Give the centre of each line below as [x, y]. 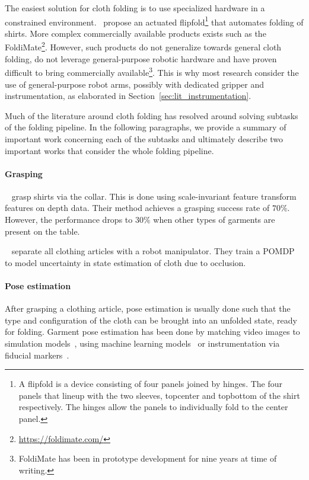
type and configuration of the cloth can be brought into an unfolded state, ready [151, 320]
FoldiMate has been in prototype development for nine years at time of [148, 458]
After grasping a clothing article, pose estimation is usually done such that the [148, 308]
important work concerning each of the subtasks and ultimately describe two [144, 138]
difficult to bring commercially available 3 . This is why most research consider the [152, 71]
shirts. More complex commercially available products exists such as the [136, 33]
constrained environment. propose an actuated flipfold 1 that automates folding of [154, 21]
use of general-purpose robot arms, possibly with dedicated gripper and [134, 84]
